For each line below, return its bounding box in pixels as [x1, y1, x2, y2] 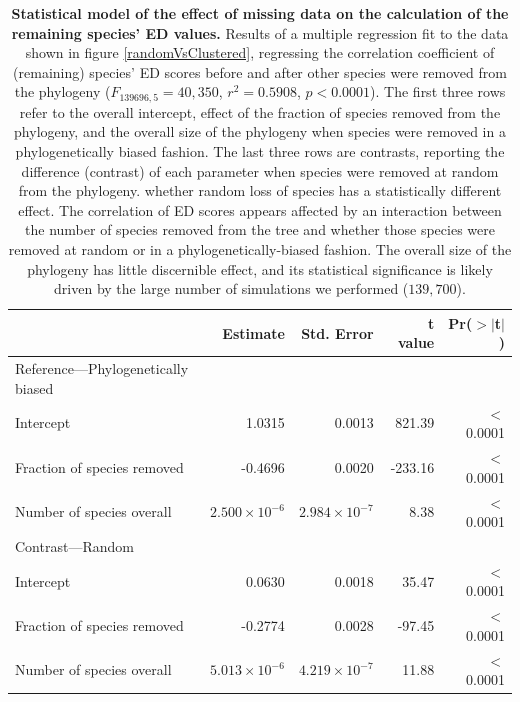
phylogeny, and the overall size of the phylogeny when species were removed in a [14, 121, 506, 142]
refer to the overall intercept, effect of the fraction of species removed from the [19, 101, 501, 122]
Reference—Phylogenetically [15, 358, 189, 379]
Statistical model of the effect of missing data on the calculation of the [11, 3, 509, 23]
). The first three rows [370, 81, 506, 102]
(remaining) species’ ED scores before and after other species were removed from [13, 61, 507, 82]
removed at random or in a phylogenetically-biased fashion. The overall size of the [8, 238, 512, 259]
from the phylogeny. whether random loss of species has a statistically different [18, 180, 502, 201]
